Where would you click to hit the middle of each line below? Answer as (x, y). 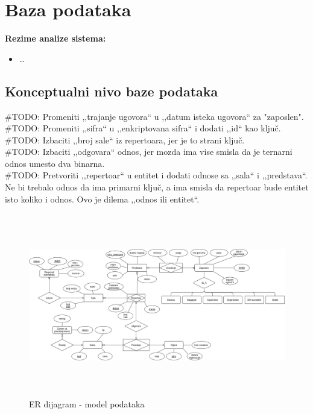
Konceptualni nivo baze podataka (112, 91)
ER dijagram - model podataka (87, 404)
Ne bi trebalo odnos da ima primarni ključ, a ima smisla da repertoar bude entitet (157, 187)
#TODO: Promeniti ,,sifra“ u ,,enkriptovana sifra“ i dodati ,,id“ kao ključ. (143, 128)
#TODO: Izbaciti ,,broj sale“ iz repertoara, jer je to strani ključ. (125, 140)
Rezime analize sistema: (55, 38)
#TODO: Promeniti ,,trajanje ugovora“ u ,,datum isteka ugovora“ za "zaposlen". (154, 116)
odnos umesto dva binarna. (55, 163)
